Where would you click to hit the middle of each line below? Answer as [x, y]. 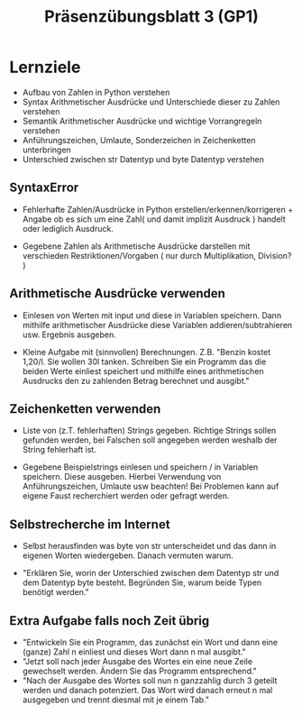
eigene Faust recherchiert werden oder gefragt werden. [126, 496]
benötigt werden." [56, 592]
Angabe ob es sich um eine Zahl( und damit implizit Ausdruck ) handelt [154, 219]
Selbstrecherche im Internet [90, 524]
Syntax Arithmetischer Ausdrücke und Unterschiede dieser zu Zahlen [151, 102]
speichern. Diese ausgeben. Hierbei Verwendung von [122, 477]
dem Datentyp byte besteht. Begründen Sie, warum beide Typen [142, 582]
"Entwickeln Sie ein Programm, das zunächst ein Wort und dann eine [150, 642]
